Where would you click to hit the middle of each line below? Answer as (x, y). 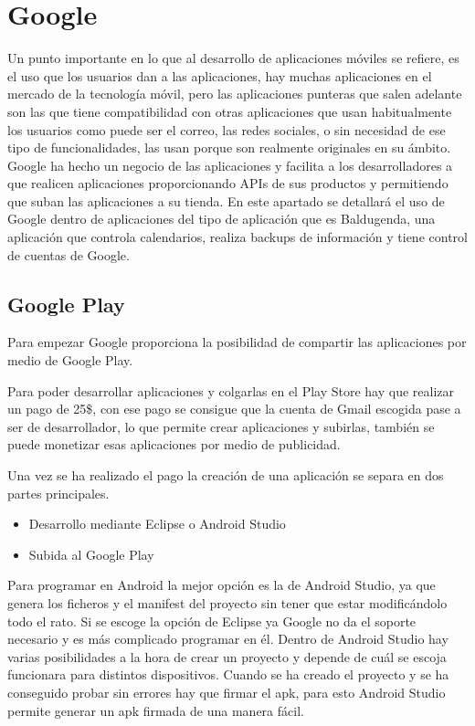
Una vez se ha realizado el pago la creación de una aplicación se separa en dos (226, 475)
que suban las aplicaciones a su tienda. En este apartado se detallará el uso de (226, 200)
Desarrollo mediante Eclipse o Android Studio (157, 524)
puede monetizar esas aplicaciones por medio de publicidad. (174, 444)
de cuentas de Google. (69, 254)
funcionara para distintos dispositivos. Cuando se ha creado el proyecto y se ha (228, 674)
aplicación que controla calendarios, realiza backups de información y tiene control (237, 237)
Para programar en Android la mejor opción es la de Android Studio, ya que (222, 585)
